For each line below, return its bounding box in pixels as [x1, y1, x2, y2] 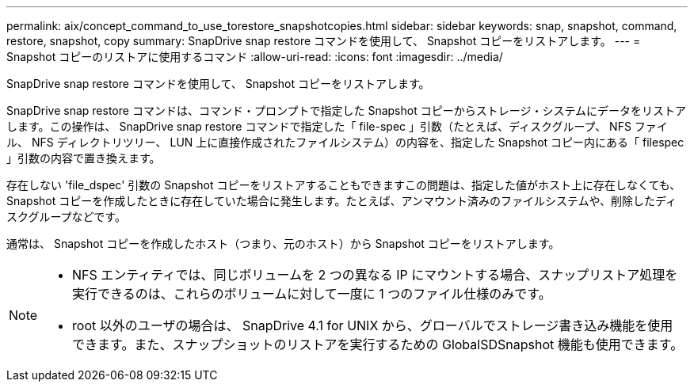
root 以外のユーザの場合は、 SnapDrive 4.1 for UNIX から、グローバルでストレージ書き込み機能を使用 [72, 318, 673, 333]
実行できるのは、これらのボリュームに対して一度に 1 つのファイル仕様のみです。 [72, 286, 551, 302]
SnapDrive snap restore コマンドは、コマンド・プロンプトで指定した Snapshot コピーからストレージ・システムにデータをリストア [6, 104, 686, 117]
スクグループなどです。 [6, 210, 126, 223]
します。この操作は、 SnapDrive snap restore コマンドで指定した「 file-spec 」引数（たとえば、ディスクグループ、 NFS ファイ [6, 120, 668, 133]
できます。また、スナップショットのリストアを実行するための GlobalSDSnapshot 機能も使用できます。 [72, 337, 684, 352]
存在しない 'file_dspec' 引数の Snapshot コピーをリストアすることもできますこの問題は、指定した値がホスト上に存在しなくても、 [6, 178, 681, 192]
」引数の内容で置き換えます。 [6, 151, 161, 165]
